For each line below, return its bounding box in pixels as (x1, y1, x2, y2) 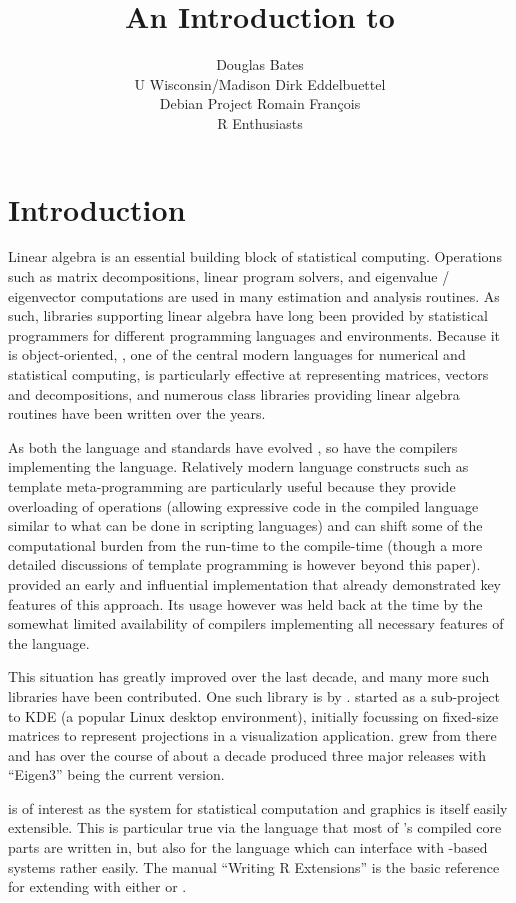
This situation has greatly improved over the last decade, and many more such (8, 666, 490, 687)
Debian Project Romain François (159, 93, 361, 114)
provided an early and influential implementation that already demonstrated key (8, 573, 502, 594)
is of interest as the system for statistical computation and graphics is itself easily (8, 797, 508, 818)
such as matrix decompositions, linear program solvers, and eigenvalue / (8, 266, 450, 287)
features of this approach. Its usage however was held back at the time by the (8, 593, 483, 614)
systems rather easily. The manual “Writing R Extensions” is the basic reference (8, 856, 500, 877)
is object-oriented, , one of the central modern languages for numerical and (8, 344, 466, 365)
